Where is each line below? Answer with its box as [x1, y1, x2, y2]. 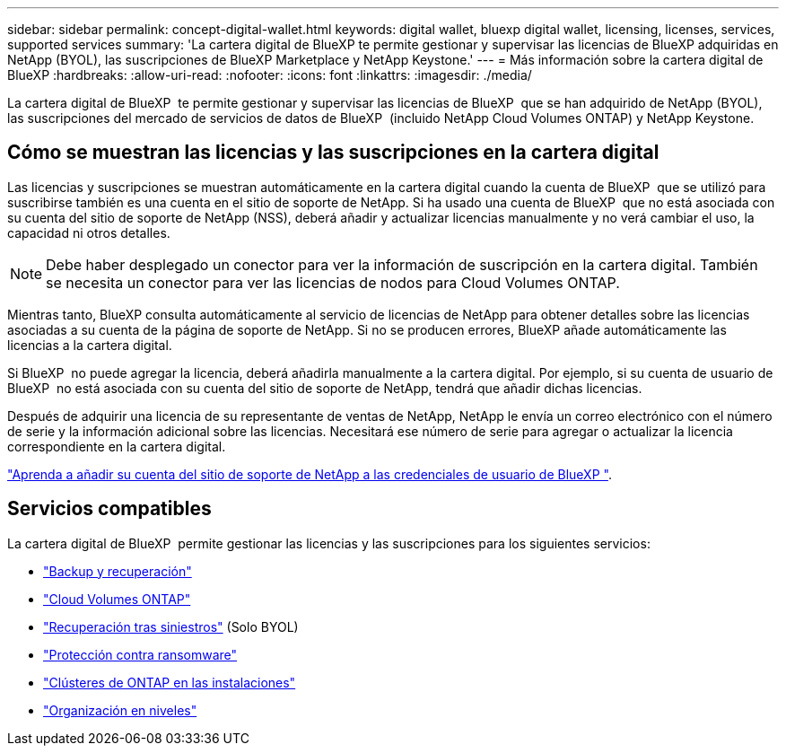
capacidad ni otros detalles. [7, 224, 170, 241]
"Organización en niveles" [43, 702, 197, 718]
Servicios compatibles [7, 497, 212, 521]
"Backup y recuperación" [43, 563, 192, 579]
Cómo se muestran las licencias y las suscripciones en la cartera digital [7, 141, 659, 164]
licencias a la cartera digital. [7, 337, 172, 353]
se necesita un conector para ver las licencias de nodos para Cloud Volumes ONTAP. [46, 273, 620, 292]
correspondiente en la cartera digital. [7, 438, 226, 454]
